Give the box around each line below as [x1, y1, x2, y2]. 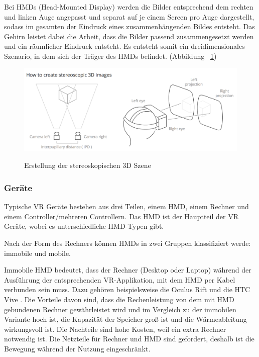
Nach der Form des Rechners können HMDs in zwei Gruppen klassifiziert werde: [4, 237, 251, 248]
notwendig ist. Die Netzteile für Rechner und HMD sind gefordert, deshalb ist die [4, 333, 254, 344]
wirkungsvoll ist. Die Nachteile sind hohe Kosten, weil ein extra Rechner [4, 323, 226, 334]
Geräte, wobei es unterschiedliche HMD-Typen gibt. [4, 221, 164, 231]
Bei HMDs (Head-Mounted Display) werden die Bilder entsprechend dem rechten [4, 2, 253, 12]
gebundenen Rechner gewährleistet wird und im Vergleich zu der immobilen [4, 304, 236, 314]
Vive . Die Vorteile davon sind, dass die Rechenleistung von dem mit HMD [4, 294, 234, 304]
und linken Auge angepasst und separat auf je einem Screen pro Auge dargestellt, [4, 11, 254, 22]
